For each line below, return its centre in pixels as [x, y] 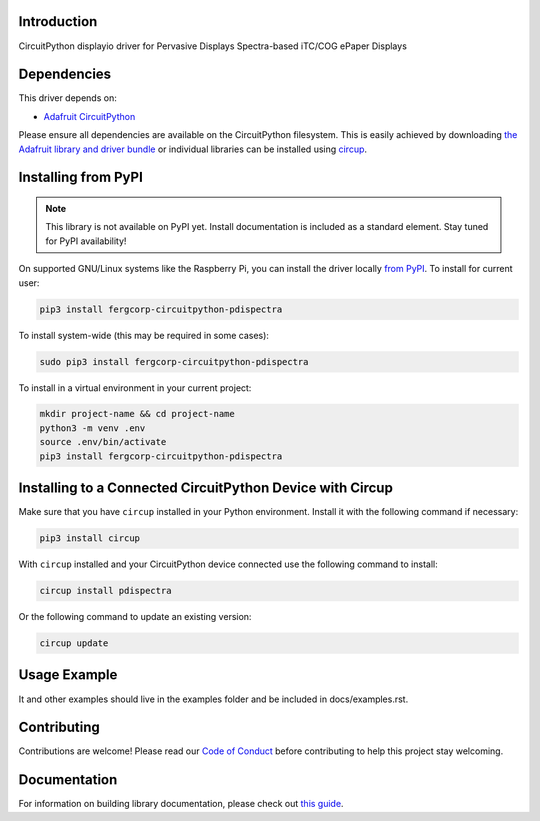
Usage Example [68, 675]
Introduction [58, 21]
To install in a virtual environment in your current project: [135, 387]
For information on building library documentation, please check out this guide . [181, 804]
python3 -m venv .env [92, 428]
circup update [74, 643]
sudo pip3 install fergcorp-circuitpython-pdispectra [174, 361]
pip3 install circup [89, 538]
